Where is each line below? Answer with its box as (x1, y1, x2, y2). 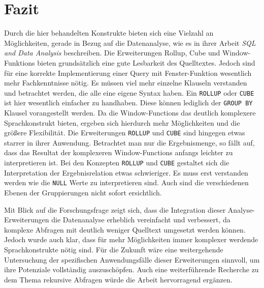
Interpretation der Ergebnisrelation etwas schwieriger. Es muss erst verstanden (4, 167, 248, 178)
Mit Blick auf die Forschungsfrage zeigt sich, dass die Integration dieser (4, 204, 226, 215)
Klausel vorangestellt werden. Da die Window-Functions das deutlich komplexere (4, 107, 256, 118)
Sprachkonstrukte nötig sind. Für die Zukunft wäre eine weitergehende (4, 244, 223, 254)
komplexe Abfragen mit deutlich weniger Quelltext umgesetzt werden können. (4, 224, 246, 235)
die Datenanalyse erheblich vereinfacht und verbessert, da (51, 214, 230, 225)
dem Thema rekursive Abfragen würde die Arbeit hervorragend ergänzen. (4, 274, 233, 284)
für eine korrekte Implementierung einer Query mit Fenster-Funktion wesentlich (4, 67, 252, 78)
